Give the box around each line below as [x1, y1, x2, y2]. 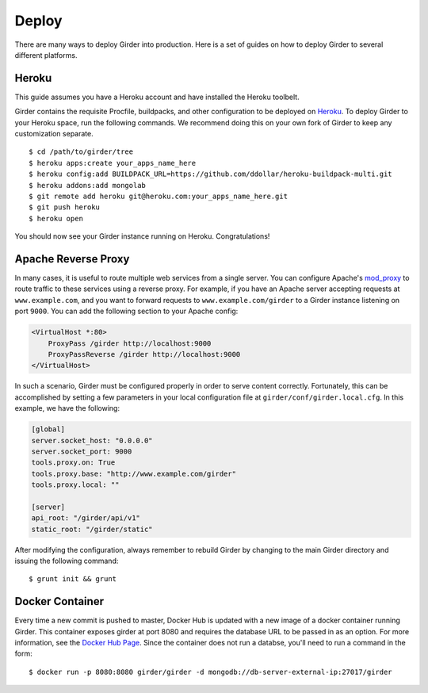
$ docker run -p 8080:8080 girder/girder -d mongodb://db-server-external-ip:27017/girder [29, 667, 392, 676]
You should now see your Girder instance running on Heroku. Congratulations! [14, 232, 270, 241]
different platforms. [14, 50, 78, 59]
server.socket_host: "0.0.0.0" [31, 436, 154, 445]
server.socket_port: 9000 [31, 446, 132, 456]
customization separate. [14, 129, 94, 139]
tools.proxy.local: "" [31, 481, 120, 489]
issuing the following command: [14, 556, 119, 566]
